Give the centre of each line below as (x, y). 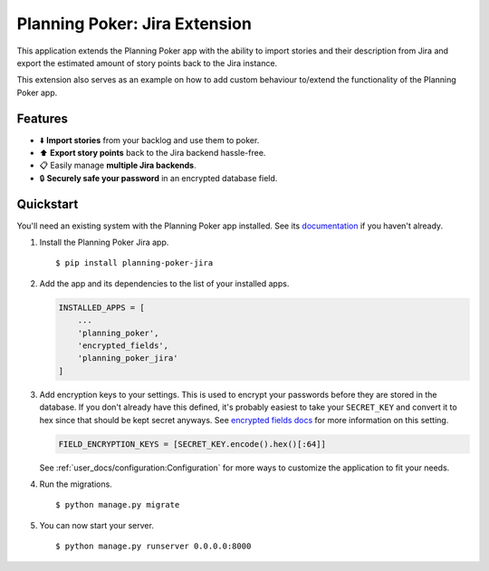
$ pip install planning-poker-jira (134, 263)
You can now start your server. (96, 525)
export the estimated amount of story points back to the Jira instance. (147, 63)
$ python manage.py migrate (118, 505)
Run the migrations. (76, 484)
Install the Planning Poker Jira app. (104, 242)
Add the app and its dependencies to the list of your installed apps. (164, 283)
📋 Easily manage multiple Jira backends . (118, 165)
